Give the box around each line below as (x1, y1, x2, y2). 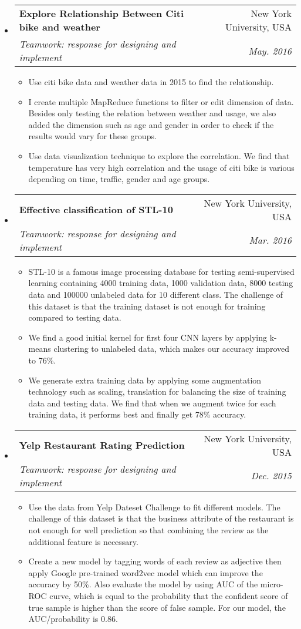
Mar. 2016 (249, 233, 292, 247)
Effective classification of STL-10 (19, 203, 173, 217)
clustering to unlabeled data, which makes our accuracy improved (53, 342, 290, 355)
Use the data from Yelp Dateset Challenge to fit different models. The (28, 500, 280, 513)
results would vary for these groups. (28, 130, 157, 142)
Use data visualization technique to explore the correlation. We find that (28, 149, 290, 162)
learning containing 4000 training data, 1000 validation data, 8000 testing (28, 277, 293, 289)
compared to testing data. (28, 311, 121, 324)
